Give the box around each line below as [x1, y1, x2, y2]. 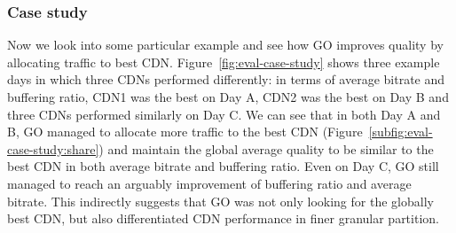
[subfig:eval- [368, 122, 433, 141]
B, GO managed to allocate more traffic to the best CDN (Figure [7, 122, 363, 141]
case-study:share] [7, 139, 99, 158]
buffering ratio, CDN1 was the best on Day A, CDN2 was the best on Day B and [7, 88, 449, 105]
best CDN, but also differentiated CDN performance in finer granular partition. [7, 209, 439, 228]
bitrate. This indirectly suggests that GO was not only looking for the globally [7, 191, 434, 210]
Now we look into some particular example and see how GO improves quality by [7, 35, 444, 54]
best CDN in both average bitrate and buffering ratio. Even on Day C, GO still [7, 157, 439, 175]
